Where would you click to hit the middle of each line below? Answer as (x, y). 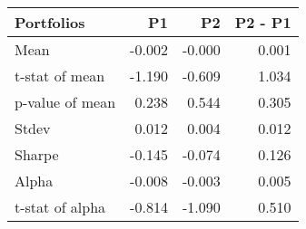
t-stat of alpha (60, 207)
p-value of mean (65, 102)
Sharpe (37, 154)
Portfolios (50, 22)
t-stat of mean (60, 76)
